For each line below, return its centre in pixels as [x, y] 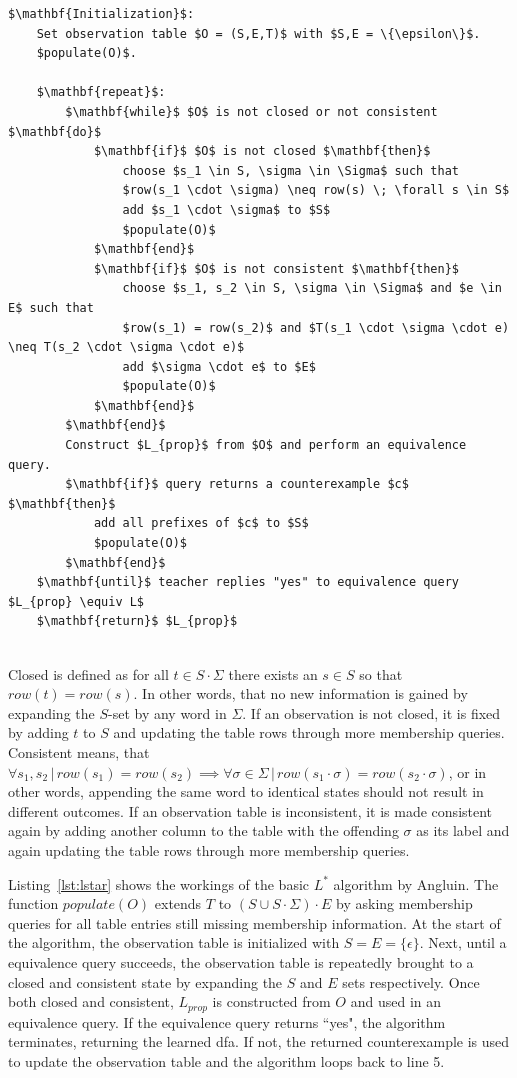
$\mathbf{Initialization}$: [101, 14]
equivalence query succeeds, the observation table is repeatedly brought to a [241, 961]
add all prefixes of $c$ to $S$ [201, 523]
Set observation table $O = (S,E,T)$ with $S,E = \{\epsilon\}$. [258, 33]
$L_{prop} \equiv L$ [76, 601]
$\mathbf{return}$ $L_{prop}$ [137, 621]
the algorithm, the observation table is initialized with [174, 942]
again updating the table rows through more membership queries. [209, 849]
